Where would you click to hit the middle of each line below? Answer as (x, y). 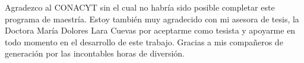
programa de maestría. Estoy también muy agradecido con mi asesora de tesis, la (152, 19)
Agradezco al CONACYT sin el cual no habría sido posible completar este (140, 7)
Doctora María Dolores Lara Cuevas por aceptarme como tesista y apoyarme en (150, 30)
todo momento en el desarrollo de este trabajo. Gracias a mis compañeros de (144, 42)
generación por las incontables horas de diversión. (95, 53)
